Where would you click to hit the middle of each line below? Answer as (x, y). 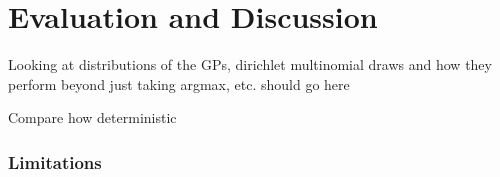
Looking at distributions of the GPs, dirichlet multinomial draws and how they (250, 64)
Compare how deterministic (92, 117)
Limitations (55, 161)
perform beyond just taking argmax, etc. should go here (179, 83)
